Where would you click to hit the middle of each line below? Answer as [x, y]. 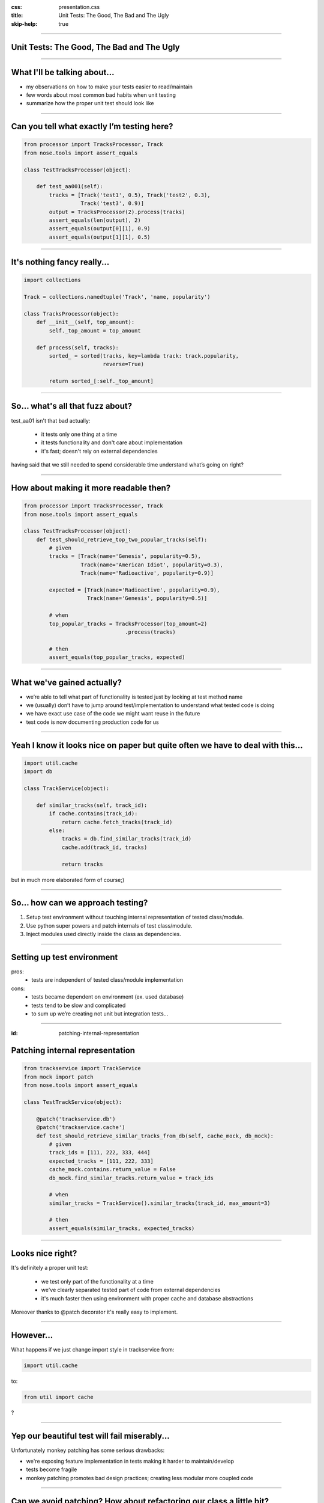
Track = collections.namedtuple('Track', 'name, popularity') [117, 297]
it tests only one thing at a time [79, 434]
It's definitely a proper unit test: [50, 1268]
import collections [52, 280]
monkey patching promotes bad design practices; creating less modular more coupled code [140, 1478]
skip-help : [24, 23]
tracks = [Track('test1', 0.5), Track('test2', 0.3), [130, 195]
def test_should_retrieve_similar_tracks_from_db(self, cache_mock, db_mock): [155, 1136]
